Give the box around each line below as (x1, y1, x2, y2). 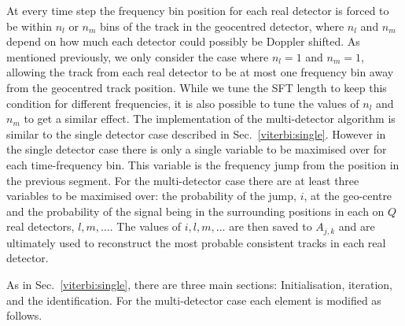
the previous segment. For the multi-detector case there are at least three (6, 172, 359, 188)
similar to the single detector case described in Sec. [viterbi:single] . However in (6, 125, 386, 142)
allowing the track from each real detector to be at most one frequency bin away (6, 64, 394, 80)
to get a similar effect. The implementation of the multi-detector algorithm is (24, 110, 396, 127)
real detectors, (6, 218, 75, 235)
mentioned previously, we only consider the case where (6, 48, 269, 65)
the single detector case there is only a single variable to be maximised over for (6, 141, 387, 157)
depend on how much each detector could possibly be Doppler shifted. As (6, 33, 360, 50)
